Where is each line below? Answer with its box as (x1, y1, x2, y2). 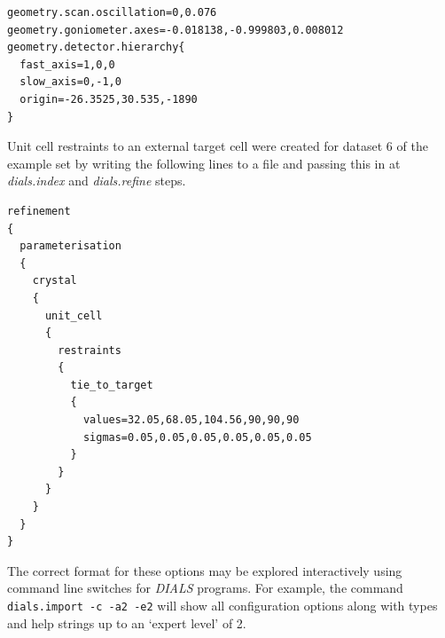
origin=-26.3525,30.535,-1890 (20, 92, 198, 106)
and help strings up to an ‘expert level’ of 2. (7, 613, 246, 632)
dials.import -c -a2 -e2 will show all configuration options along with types (7, 596, 438, 614)
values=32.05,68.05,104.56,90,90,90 (82, 414, 300, 427)
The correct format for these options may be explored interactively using (7, 561, 402, 579)
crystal (32, 274, 77, 287)
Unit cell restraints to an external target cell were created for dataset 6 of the (7, 137, 428, 155)
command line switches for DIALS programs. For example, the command (7, 579, 403, 597)
